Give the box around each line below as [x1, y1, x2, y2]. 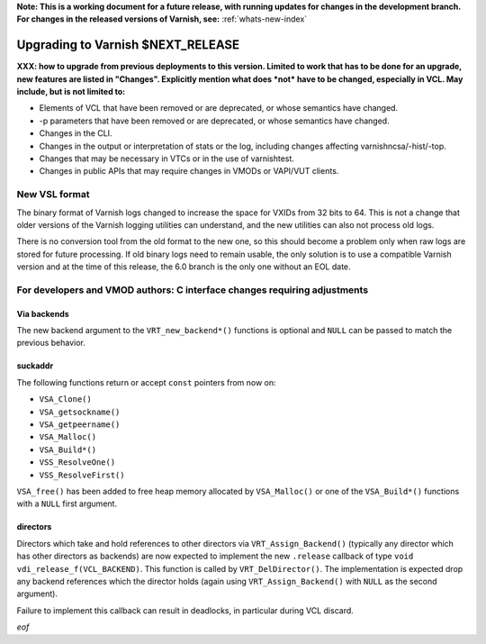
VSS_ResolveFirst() [39, 469, 125, 480]
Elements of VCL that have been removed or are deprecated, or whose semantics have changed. [39, 103, 399, 113]
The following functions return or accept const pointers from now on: [16, 376, 276, 387]
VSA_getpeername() [39, 420, 121, 430]
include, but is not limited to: [16, 86, 126, 97]
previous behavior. [16, 338, 85, 349]
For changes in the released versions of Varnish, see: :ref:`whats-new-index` [16, 14, 308, 24]
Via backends [16, 308, 69, 319]
